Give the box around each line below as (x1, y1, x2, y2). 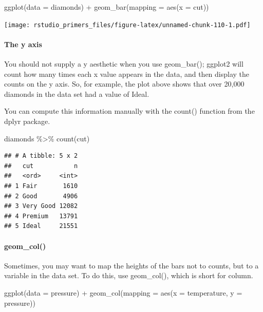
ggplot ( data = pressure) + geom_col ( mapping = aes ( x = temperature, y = (4, 287, 242, 298)
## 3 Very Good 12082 (4, 202, 78, 210)
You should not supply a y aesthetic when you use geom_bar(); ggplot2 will (4, 58, 243, 69)
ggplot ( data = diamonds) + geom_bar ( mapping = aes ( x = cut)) (4, 2, 209, 12)
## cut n (4, 162, 78, 170)
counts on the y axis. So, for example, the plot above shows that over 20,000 (4, 78, 245, 89)
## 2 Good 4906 (4, 192, 78, 200)
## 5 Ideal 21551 (4, 222, 78, 230)
